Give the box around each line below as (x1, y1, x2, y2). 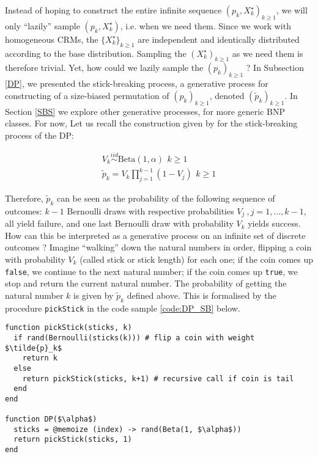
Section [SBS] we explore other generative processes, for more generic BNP (5, 104, 285, 117)
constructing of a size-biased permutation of (5, 89, 169, 101)
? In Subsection (246, 61, 305, 74)
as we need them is (232, 46, 303, 59)
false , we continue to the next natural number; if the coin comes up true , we (5, 265, 298, 277)
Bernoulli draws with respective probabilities (67, 204, 234, 217)
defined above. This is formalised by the (127, 288, 276, 301)
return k (22, 354, 57, 363)
